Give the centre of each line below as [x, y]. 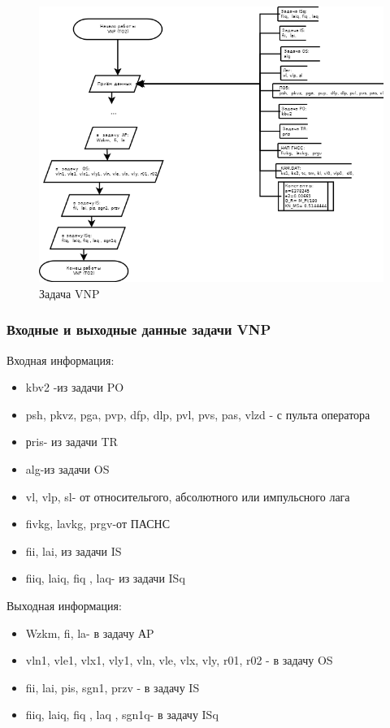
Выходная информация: [64, 605]
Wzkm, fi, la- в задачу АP [90, 633]
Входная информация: [61, 360]
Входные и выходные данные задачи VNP [139, 329]
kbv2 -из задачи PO [75, 387]
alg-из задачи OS [67, 468]
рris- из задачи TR [71, 442]
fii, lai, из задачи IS [74, 550]
